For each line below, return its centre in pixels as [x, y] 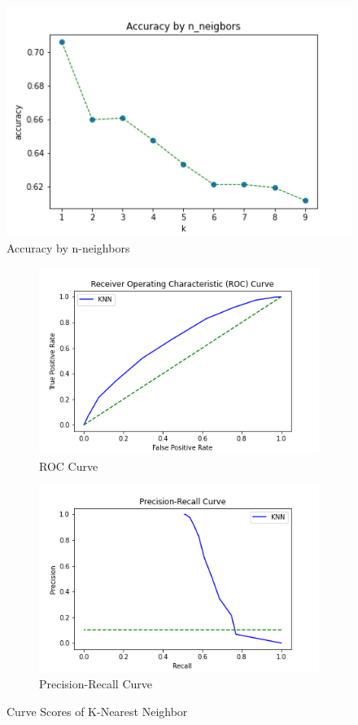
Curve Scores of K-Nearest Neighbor [97, 711]
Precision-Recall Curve [96, 684]
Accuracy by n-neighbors [68, 248]
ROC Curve [69, 466]
